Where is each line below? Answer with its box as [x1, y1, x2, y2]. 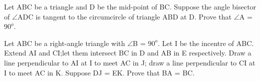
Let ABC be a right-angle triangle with [4, 37, 125, 48]
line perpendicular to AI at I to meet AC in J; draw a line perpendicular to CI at [4, 57, 255, 67]
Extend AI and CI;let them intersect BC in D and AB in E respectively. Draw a [4, 47, 251, 58]
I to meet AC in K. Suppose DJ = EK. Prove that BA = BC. [4, 67, 195, 77]
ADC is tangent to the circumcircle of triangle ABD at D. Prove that [17, 11, 232, 21]
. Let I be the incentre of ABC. [158, 37, 254, 48]
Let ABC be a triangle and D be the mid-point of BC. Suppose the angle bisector [4, 1, 256, 11]
